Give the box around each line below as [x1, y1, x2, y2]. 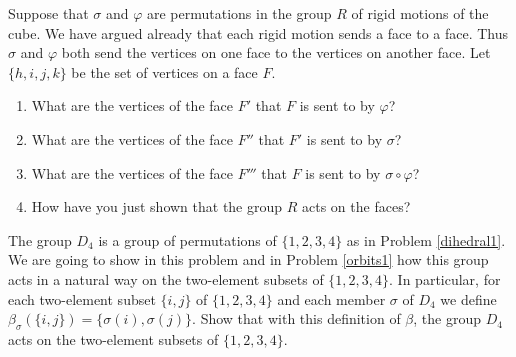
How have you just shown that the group [31, 196, 283, 217]
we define [440, 288, 497, 309]
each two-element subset [8, 288, 156, 309]
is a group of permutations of [98, 229, 277, 250]
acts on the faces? [302, 196, 411, 217]
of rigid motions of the [351, 3, 489, 23]
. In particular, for [389, 268, 501, 289]
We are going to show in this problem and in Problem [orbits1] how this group [8, 249, 489, 270]
